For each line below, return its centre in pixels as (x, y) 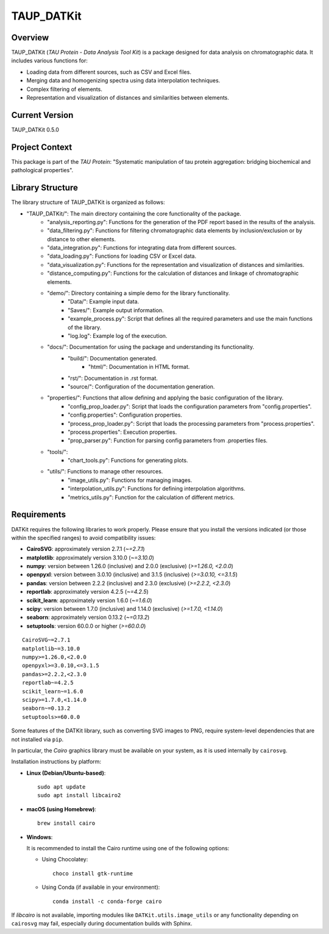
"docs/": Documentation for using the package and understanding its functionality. (151, 347)
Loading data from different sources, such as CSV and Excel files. (109, 72)
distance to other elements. (81, 239)
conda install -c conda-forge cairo (107, 901)
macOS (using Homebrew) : (62, 809)
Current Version (42, 115)
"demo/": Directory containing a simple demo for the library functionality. (139, 293)
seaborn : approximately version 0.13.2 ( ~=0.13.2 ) (88, 618)
